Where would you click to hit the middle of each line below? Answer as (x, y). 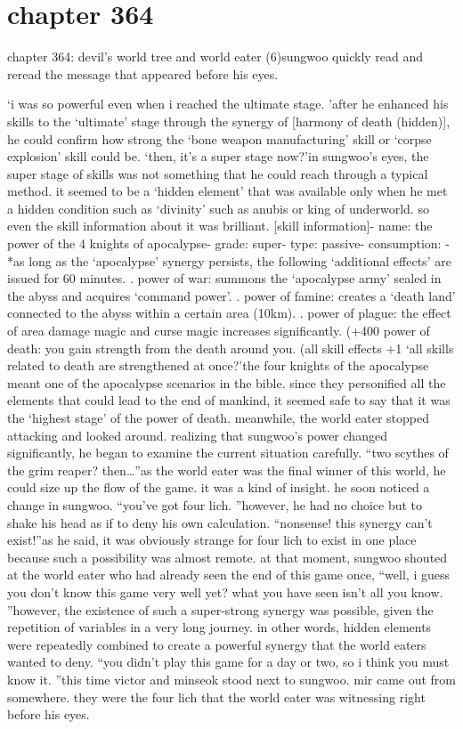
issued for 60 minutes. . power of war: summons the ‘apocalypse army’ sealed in (224, 278)
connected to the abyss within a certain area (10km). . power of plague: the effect (229, 313)
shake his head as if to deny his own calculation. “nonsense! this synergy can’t (220, 522)
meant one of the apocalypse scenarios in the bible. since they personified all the (227, 382)
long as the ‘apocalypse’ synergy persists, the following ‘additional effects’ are (240, 260)
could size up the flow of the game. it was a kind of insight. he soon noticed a (219, 487)
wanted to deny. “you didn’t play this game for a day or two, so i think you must (228, 662)
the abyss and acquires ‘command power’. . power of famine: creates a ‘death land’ (231, 295)
